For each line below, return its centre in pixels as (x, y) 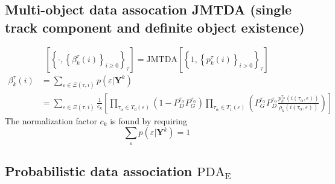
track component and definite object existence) (155, 27)
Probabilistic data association (99, 170)
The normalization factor (51, 120)
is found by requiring (148, 120)
